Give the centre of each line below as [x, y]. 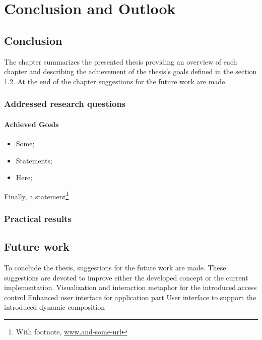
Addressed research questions [65, 104]
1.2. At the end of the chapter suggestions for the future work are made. [116, 81]
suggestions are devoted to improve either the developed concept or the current [126, 277]
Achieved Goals [31, 124]
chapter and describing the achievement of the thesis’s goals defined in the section [130, 71]
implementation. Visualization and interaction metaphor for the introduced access [130, 287]
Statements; [34, 160]
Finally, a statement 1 [37, 195]
